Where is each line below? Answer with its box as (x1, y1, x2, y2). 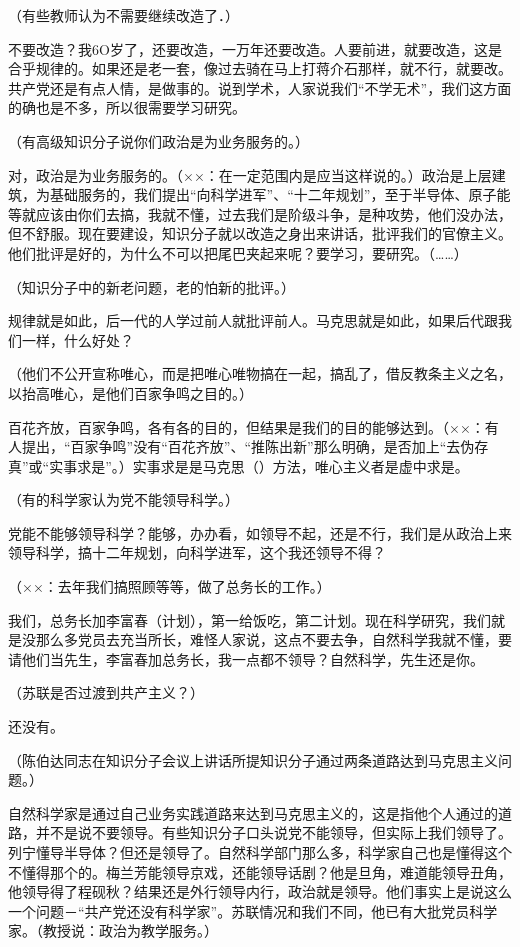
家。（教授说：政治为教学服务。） (8, 920, 218, 941)
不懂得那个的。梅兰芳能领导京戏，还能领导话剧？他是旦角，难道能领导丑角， (8, 861, 512, 882)
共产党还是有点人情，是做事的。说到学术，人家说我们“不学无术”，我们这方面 (8, 77, 512, 98)
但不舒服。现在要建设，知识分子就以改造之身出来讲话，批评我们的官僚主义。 (8, 223, 512, 244)
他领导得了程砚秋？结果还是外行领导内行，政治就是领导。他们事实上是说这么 (8, 881, 512, 902)
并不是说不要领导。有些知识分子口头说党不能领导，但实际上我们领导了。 (35, 822, 512, 843)
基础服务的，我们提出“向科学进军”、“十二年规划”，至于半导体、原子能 (49, 184, 511, 205)
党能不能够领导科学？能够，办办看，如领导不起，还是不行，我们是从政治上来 (8, 522, 512, 543)
